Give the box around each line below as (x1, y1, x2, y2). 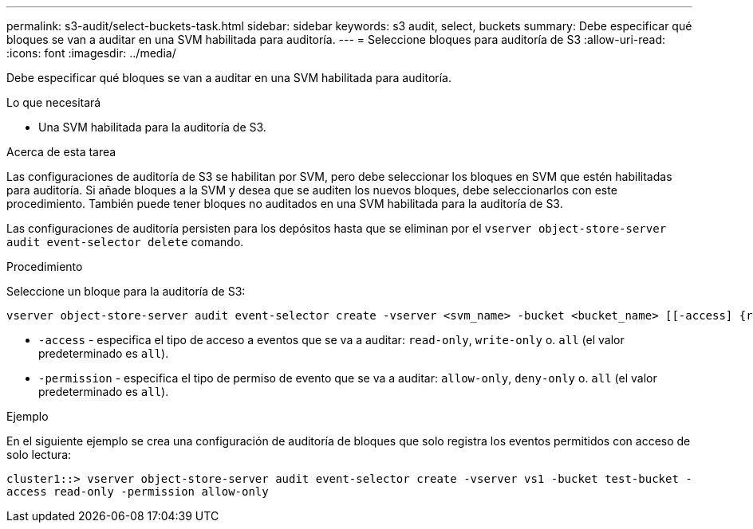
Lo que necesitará (6, 96, 101, 109)
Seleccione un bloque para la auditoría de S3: (6, 284, 246, 298)
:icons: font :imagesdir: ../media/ (6, 46, 176, 60)
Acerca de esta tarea (6, 145, 116, 159)
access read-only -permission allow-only (6, 485, 269, 498)
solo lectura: (6, 448, 72, 461)
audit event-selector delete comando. (6, 235, 244, 249)
